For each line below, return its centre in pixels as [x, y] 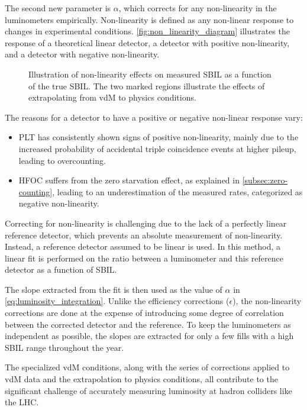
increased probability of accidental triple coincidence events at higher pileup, [157, 148]
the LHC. [22, 402]
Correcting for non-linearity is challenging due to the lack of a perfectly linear [146, 223]
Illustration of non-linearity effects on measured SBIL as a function [150, 74]
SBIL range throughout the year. [64, 347]
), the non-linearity [267, 301]
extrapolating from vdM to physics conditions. [112, 97]
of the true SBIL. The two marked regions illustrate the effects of [147, 85]
